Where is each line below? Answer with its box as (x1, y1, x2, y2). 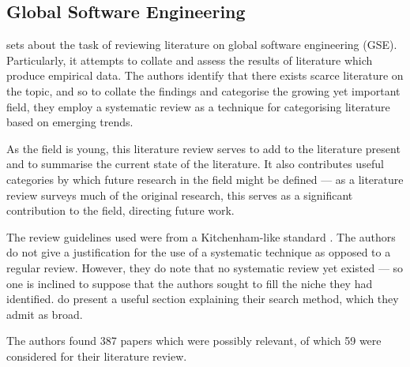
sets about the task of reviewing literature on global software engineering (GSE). (6, 36, 397, 53)
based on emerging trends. (6, 114, 134, 130)
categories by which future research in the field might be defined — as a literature (6, 170, 404, 187)
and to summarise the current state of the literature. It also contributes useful (6, 155, 384, 172)
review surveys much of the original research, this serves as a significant (6, 186, 353, 203)
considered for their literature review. (6, 347, 187, 364)
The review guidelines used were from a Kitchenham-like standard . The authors (6, 228, 396, 245)
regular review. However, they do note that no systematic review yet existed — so (6, 259, 404, 275)
